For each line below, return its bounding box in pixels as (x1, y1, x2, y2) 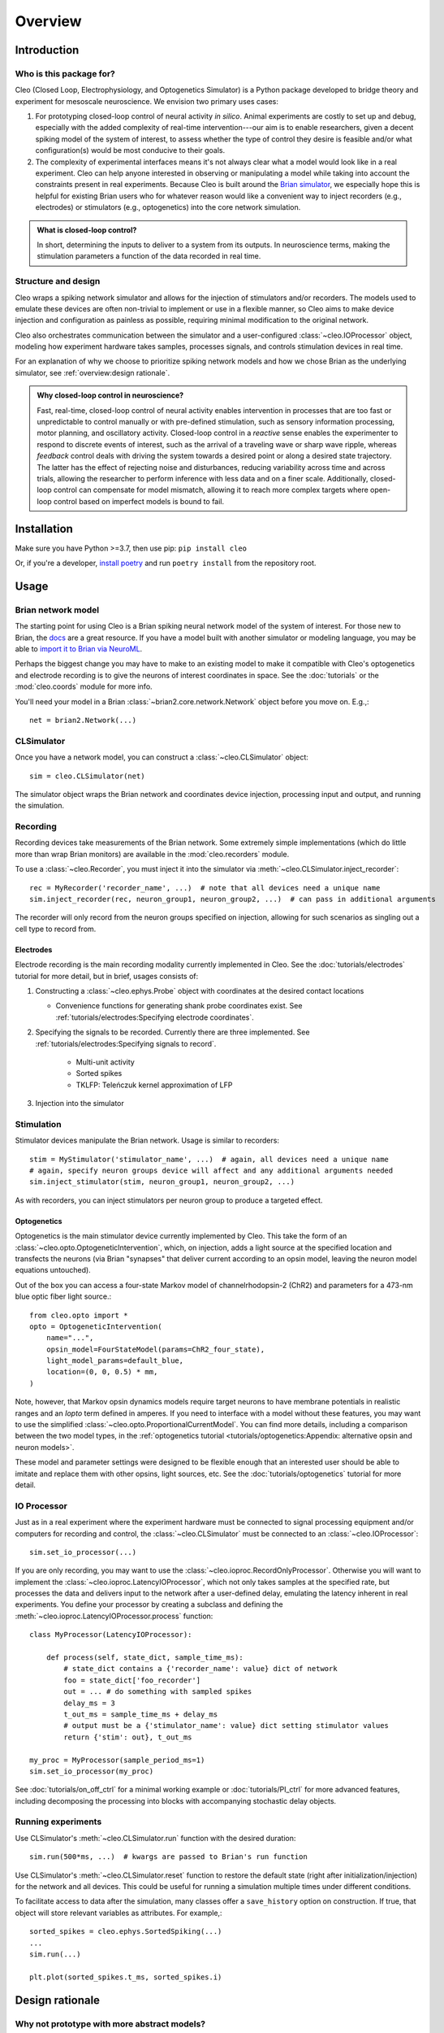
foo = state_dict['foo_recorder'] (63, 1675, 201, 1685)
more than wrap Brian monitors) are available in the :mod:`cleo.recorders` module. (15, 849, 290, 859)
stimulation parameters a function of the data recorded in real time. (37, 251, 261, 261)
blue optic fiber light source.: (15, 1291, 112, 1301)
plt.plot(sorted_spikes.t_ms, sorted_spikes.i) (29, 1972, 222, 1982)
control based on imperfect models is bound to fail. (53, 496, 225, 506)
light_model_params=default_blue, (45, 1356, 184, 1365)
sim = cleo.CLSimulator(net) (29, 771, 145, 781)
